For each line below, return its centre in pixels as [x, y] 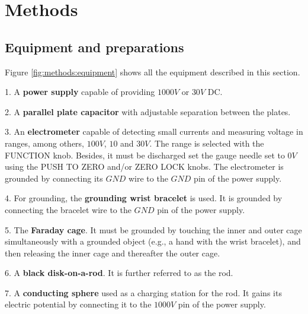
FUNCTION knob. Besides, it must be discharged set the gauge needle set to [145, 155]
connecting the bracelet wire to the [68, 209]
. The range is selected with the [207, 143]
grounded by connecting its [54, 178]
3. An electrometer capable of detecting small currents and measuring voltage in [154, 131]
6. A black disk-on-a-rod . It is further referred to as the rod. [119, 273]
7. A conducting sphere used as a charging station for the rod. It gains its [143, 292]
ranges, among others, [45, 143]
